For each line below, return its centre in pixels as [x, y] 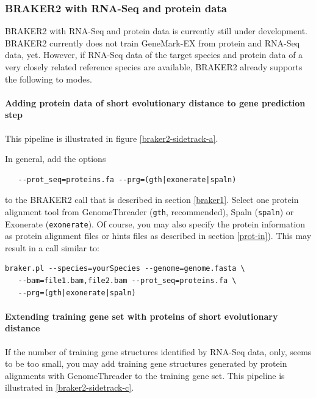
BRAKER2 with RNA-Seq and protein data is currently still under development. [156, 31]
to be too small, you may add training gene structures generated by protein [146, 363]
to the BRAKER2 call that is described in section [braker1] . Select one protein [152, 200]
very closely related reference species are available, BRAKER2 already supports [154, 67]
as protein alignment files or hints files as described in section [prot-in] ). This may [158, 236]
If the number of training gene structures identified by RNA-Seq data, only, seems [158, 351]
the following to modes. [48, 79]
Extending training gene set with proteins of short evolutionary [142, 316]
